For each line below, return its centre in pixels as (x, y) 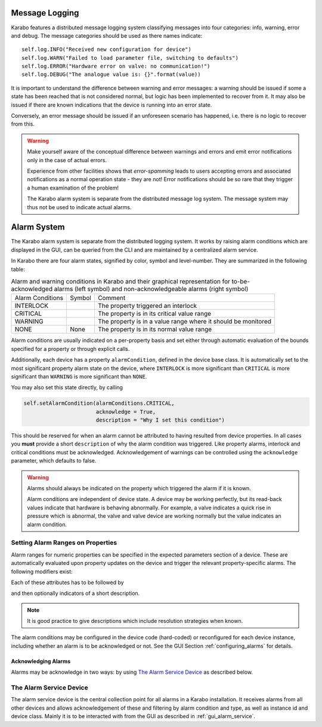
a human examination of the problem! (73, 188)
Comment (112, 298)
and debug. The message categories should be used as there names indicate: (107, 35)
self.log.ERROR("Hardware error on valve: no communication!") (116, 66)
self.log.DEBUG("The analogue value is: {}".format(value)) (111, 74)
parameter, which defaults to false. (54, 461)
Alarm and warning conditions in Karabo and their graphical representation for (121, 282)
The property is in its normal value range (155, 329)
